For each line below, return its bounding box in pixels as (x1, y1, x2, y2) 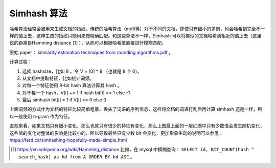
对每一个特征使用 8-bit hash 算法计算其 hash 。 (22, 82, 122, 89)
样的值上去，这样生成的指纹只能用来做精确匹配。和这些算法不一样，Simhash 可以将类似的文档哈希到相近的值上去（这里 (9, 32, 262, 38)
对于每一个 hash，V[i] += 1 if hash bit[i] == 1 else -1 (22, 90, 130, 96)
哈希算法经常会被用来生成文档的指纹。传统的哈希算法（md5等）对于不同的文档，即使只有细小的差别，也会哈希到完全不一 (9, 26, 265, 32)
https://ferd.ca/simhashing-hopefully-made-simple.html (9, 137, 127, 143)
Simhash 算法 (9, 8, 67, 19)
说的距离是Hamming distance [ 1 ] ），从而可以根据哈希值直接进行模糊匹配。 (9, 40, 167, 46)
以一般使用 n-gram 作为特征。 (9, 113, 73, 119)
